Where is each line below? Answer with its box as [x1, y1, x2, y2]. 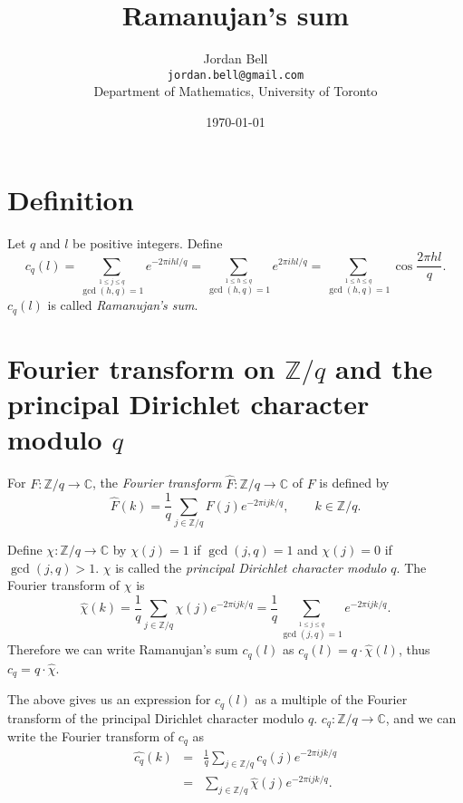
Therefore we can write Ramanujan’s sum [7, 640, 238, 659]
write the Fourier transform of [7, 726, 175, 745]
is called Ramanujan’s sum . [47, 295, 198, 314]
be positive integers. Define [72, 233, 223, 252]
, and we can [385, 708, 457, 727]
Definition [7, 180, 134, 218]
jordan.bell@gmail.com [167, 68, 304, 82]
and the [334, 350, 433, 387]
